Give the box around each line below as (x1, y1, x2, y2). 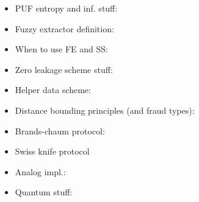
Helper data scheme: (15, 83, 91, 96)
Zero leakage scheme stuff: (15, 63, 113, 75)
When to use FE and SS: (15, 43, 108, 55)
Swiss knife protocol (15, 145, 90, 158)
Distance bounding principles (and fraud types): (15, 103, 195, 116)
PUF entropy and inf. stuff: (15, 2, 118, 14)
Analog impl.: (15, 165, 66, 178)
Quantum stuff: (15, 186, 73, 198)
